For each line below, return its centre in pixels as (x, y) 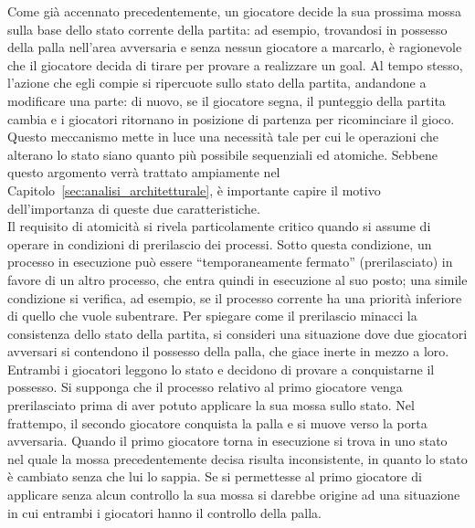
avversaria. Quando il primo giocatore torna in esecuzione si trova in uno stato (227, 441)
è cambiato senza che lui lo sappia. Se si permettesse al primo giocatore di (215, 476)
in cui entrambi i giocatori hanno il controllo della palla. (164, 512)
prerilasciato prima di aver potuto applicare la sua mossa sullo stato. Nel (211, 405)
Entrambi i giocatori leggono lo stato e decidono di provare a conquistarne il (221, 369)
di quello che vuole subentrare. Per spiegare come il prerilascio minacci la (212, 316)
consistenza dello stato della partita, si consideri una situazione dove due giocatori (237, 333)
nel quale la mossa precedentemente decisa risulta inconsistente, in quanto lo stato (237, 458)
